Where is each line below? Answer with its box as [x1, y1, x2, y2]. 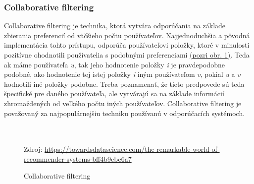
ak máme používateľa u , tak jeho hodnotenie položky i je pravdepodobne [4, 59, 225, 69]
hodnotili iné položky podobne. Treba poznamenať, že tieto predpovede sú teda [4, 78, 245, 89]
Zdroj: [24, 144, 43, 154]
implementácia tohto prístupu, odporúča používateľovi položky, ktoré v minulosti [4, 40, 250, 50]
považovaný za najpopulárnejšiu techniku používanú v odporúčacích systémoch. [4, 108, 245, 118]
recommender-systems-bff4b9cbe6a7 [24, 153, 132, 164]
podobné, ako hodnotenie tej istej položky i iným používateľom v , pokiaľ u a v [4, 69, 241, 79]
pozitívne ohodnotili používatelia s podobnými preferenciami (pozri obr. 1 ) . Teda [4, 50, 250, 60]
